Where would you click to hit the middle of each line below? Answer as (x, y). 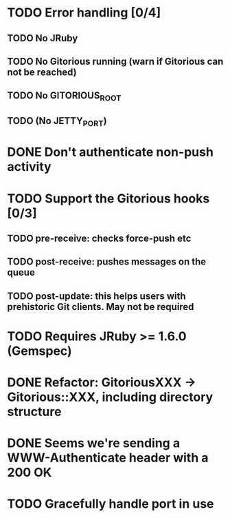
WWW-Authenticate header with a (108, 458)
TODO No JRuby (43, 38)
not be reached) (42, 72)
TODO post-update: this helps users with (97, 296)
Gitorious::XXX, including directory (110, 397)
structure (34, 412)
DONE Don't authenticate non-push (111, 152)
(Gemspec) (39, 351)
